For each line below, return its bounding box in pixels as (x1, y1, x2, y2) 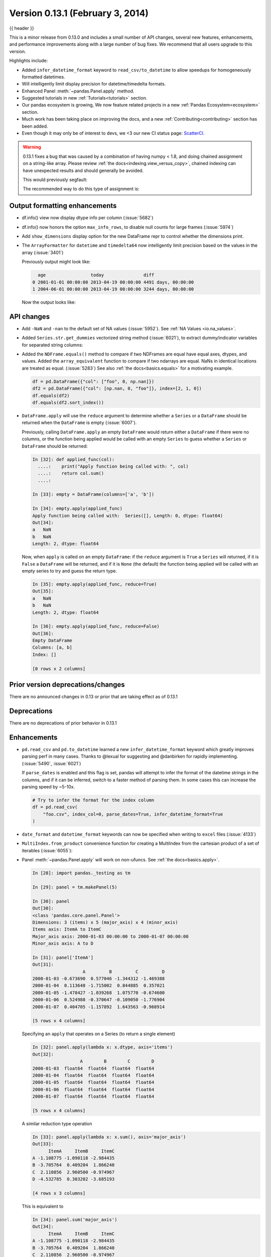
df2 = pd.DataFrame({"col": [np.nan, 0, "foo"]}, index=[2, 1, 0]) (32, 386, 202, 392)
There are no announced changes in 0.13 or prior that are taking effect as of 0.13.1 (9, 694, 178, 700)
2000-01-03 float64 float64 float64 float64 (32, 1065, 155, 1071)
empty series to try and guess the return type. (22, 568, 117, 574)
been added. (22, 123, 48, 129)
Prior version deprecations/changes (9, 680, 125, 689)
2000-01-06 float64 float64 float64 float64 (32, 1087, 155, 1092)
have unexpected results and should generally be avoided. (23, 167, 144, 173)
